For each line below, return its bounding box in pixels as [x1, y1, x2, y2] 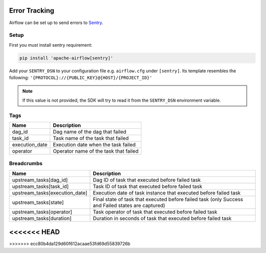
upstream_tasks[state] [12, 199, 64, 206]
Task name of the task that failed [53, 135, 129, 141]
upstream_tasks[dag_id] [12, 176, 68, 183]
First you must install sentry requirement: [9, 42, 93, 48]
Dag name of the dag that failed [53, 128, 127, 135]
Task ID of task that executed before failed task [93, 183, 202, 190]
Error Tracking [9, 6, 54, 15]
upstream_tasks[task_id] [12, 183, 69, 190]
